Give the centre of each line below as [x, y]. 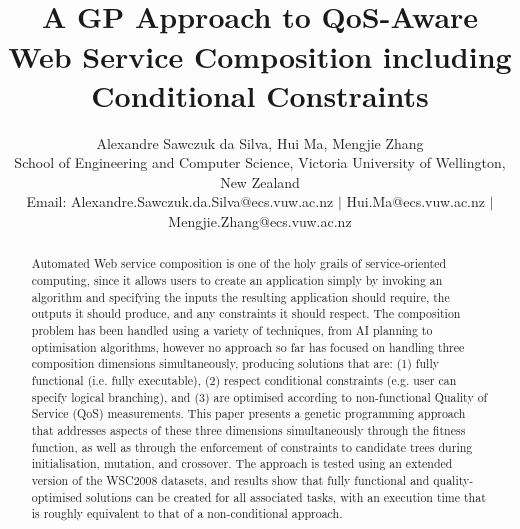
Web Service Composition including [260, 55]
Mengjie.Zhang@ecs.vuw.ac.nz [260, 221]
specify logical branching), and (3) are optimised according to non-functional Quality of [259, 396]
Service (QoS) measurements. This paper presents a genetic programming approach [248, 413]
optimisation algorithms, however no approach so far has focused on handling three [248, 346]
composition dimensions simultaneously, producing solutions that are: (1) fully [235, 363]
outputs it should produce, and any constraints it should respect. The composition [246, 313]
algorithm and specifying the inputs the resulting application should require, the [240, 296]
